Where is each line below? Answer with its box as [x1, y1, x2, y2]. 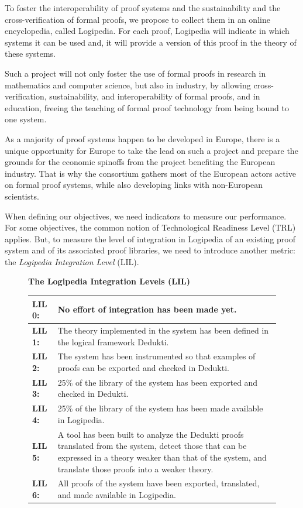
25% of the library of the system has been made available [57, 402, 263, 414]
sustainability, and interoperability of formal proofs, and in [49, 90, 260, 102]
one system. [5, 113, 47, 125]
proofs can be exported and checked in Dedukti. [57, 362, 229, 374]
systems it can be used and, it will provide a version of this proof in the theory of [5, 36, 297, 48]
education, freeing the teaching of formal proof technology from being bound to [5, 101, 289, 114]
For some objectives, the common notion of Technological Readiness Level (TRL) [5, 221, 296, 234]
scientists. [5, 190, 39, 202]
